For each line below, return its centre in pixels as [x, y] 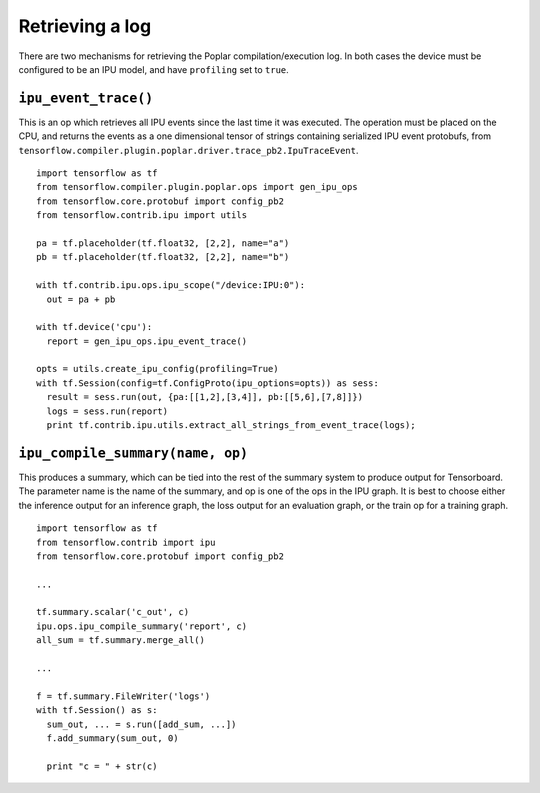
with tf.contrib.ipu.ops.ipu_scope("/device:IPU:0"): [170, 285]
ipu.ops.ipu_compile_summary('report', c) [142, 626]
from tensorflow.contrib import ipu [126, 542]
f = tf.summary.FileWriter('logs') [123, 696]
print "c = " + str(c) [102, 766]
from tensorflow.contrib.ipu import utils [142, 215]
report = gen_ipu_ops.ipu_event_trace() [147, 341]
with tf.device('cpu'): [94, 327]
